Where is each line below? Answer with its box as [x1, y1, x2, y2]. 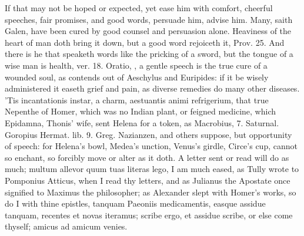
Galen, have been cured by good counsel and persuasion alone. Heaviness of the [5, 25, 292, 37]
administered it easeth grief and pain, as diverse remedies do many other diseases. [5, 82, 300, 95]
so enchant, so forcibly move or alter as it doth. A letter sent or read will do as [5, 151, 289, 163]
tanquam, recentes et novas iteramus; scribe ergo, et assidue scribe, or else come [5, 208, 293, 221]
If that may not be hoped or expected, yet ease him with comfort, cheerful [5, 2, 273, 14]
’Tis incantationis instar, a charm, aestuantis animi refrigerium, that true [5, 93, 269, 106]
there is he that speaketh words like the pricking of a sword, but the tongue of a [5, 48, 293, 60]
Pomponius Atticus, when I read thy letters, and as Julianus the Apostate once [5, 174, 290, 186]
